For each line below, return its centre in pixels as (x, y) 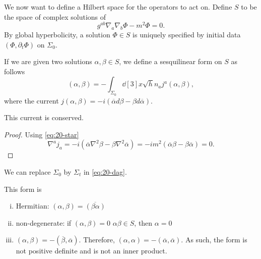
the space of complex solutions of (55, 16)
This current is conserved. (44, 117)
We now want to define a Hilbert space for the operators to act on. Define (118, 7)
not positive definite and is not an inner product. (91, 251)
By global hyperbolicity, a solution (57, 35)
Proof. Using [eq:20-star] (42, 134)
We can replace (27, 172)
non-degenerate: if (44, 222)
